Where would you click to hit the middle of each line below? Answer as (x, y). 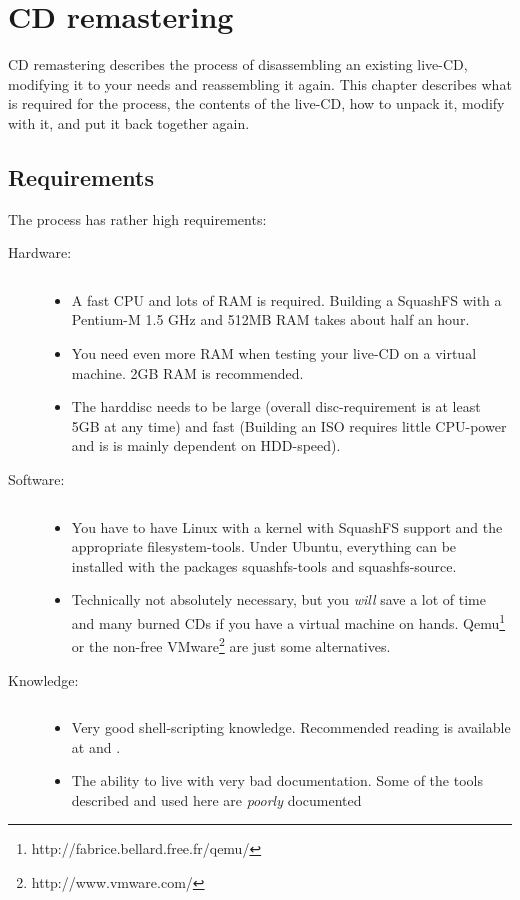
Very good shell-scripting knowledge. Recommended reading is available (291, 727)
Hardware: (40, 252)
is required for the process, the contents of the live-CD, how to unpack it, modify (256, 103)
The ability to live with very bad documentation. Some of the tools (277, 780)
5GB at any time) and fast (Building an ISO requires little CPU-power (289, 425)
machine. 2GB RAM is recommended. (187, 372)
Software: (36, 479)
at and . (96, 746)
